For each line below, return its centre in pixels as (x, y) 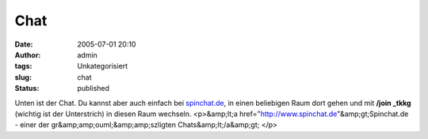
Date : (24, 44)
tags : (23, 66)
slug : (23, 77)
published (94, 88)
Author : (28, 54)
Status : (27, 88)
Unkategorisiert (103, 66)
